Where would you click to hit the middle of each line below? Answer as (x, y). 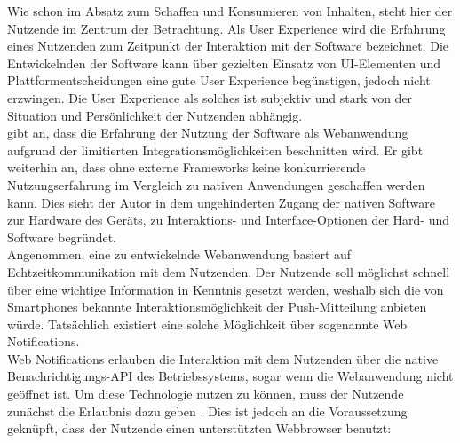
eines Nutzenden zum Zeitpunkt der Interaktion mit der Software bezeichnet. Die (228, 46)
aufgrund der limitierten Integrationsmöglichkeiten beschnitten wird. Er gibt (215, 150)
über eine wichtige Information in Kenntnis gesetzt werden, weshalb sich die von (226, 289)
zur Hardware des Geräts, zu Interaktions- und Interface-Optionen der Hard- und (229, 220)
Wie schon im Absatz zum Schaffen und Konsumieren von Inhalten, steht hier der (230, 11)
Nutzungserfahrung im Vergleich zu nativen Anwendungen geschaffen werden (216, 184)
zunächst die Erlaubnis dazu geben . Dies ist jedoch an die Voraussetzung (207, 411)
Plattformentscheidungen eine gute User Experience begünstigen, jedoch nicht (219, 80)
